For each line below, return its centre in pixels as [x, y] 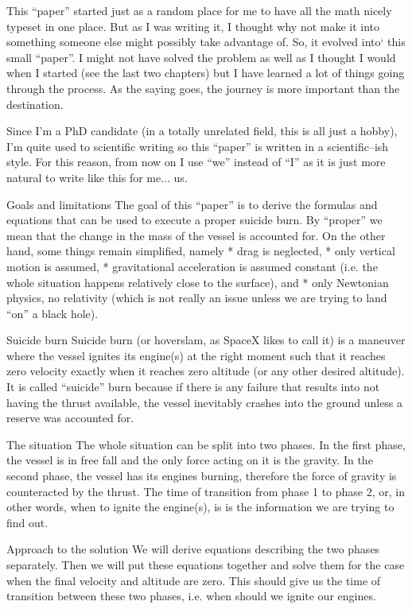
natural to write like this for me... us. [97, 177]
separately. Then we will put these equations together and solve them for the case [206, 564]
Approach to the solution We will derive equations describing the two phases [193, 549]
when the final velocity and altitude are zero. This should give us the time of [194, 580]
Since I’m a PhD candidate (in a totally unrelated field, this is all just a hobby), [202, 131]
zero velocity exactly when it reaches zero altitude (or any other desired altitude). [206, 371]
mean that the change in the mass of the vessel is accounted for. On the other [196, 235]
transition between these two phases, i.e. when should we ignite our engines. [191, 596]
